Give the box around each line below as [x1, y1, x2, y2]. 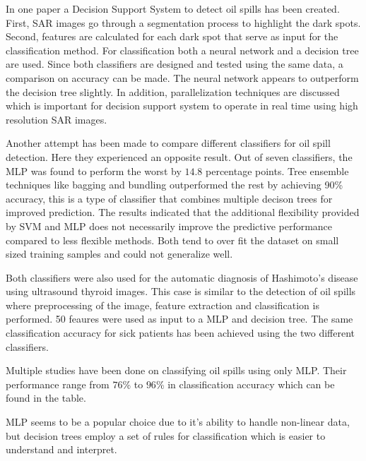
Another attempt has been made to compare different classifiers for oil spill [6, 136, 331, 150]
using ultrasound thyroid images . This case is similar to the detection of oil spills [6, 284, 356, 299]
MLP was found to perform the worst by [6, 163, 182, 178]
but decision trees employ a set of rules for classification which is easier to [6, 428, 326, 443]
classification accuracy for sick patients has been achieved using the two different [6, 325, 355, 340]
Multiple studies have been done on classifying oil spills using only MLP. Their [6, 363, 347, 378]
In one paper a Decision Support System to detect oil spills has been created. [6, 1, 340, 16]
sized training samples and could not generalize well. [6, 246, 233, 261]
